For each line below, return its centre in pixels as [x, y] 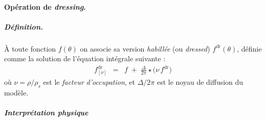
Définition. [24, 26]
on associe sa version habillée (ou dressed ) [145, 48]
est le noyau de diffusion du [200, 82]
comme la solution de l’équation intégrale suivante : [85, 58]
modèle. [16, 92]
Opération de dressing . [45, 6]
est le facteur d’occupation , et [89, 82]
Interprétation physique [46, 113]
